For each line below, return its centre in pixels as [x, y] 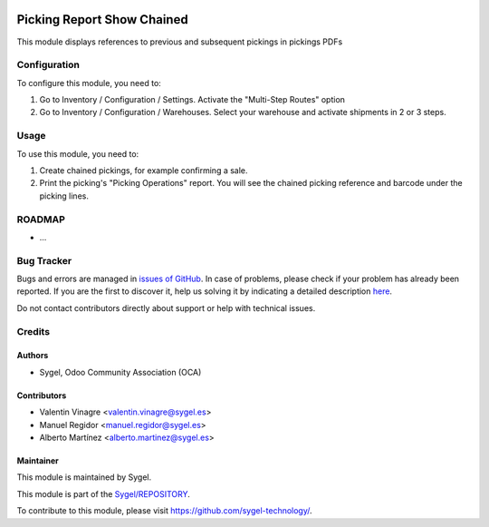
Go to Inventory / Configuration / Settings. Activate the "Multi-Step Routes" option [192, 100]
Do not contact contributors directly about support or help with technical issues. [166, 307]
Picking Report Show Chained [103, 20]
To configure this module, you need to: [89, 83]
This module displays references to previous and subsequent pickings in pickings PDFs [180, 42]
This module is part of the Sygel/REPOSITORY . [103, 493]
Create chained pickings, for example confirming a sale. [144, 170]
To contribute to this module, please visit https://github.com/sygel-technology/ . [164, 511]
